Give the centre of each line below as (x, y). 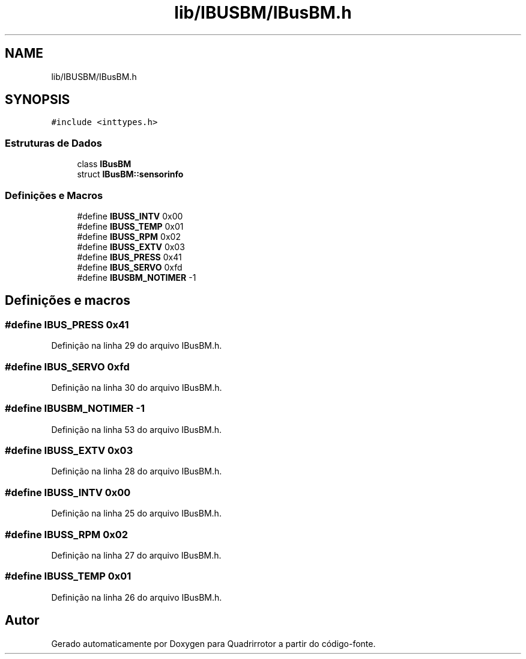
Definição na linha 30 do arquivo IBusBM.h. (137, 387)
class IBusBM (104, 164)
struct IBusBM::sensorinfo (130, 174)
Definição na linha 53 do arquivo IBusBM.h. (137, 429)
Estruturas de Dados (53, 143)
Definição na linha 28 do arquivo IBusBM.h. (137, 471)
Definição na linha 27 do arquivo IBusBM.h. (136, 555)
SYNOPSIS (38, 100)
